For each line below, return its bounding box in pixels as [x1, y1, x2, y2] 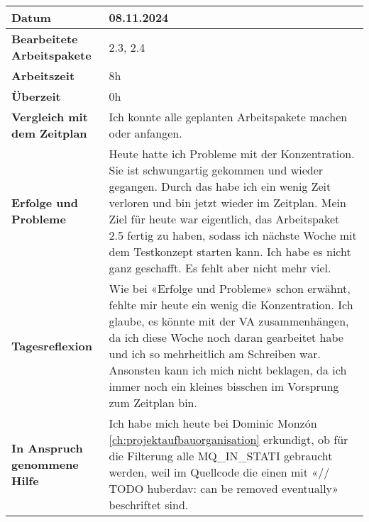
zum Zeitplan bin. [109, 394, 197, 411]
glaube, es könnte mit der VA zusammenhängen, [109, 313, 349, 329]
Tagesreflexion [11, 337, 93, 354]
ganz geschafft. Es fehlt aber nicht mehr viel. [109, 260, 331, 276]
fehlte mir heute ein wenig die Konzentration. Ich [109, 296, 353, 313]
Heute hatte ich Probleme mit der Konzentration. [109, 145, 355, 162]
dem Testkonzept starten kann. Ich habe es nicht [109, 243, 351, 260]
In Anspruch [11, 439, 83, 456]
